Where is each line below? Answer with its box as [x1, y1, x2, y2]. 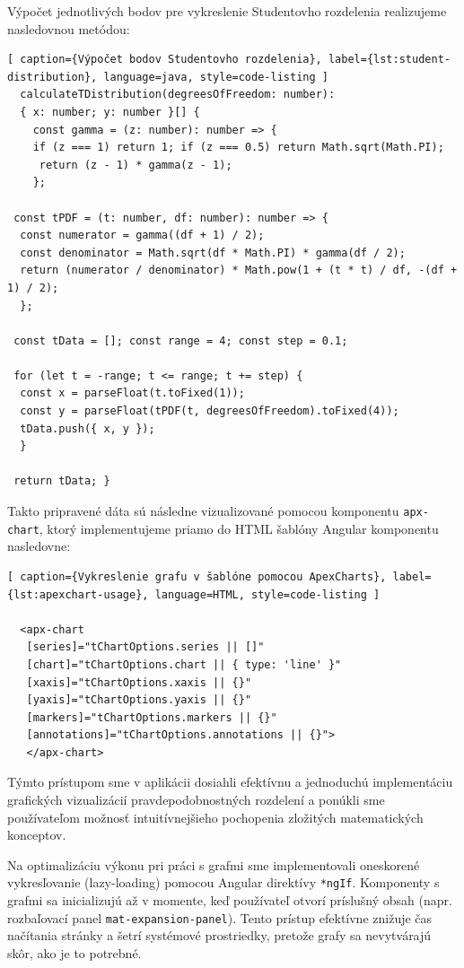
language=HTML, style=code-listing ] [154, 588, 381, 601]
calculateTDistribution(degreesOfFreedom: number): [20, 88, 336, 101]
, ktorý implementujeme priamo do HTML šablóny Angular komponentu [39, 519, 439, 537]
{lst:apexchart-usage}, [7, 588, 149, 601]
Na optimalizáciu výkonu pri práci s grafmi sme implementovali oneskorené [7, 855, 420, 874]
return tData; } [13, 475, 110, 488]
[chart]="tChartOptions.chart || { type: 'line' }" [26, 658, 342, 671]
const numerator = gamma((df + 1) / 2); [20, 229, 265, 242]
